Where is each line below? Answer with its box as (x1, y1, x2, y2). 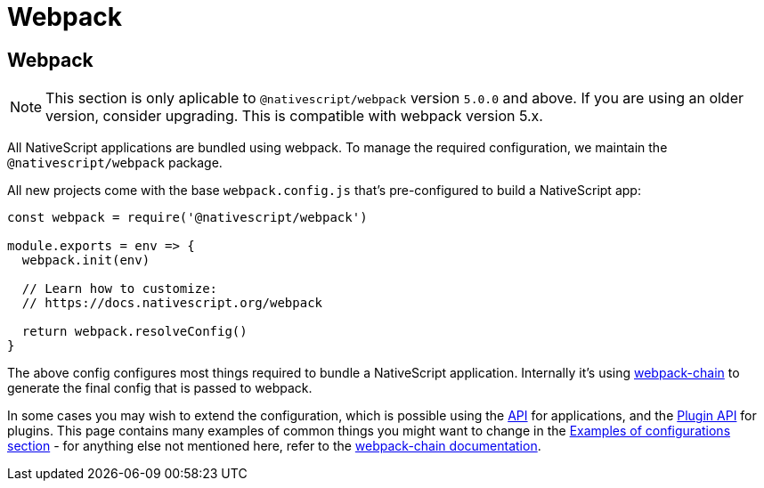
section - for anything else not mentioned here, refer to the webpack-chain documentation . (7, 438, 541, 454)
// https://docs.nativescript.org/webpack (21, 296, 323, 311)
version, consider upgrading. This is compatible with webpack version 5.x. (45, 107, 543, 126)
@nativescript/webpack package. (7, 155, 223, 171)
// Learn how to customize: (21, 281, 218, 297)
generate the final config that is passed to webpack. (7, 380, 313, 396)
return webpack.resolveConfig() (21, 324, 248, 339)
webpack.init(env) (21, 253, 150, 268)
